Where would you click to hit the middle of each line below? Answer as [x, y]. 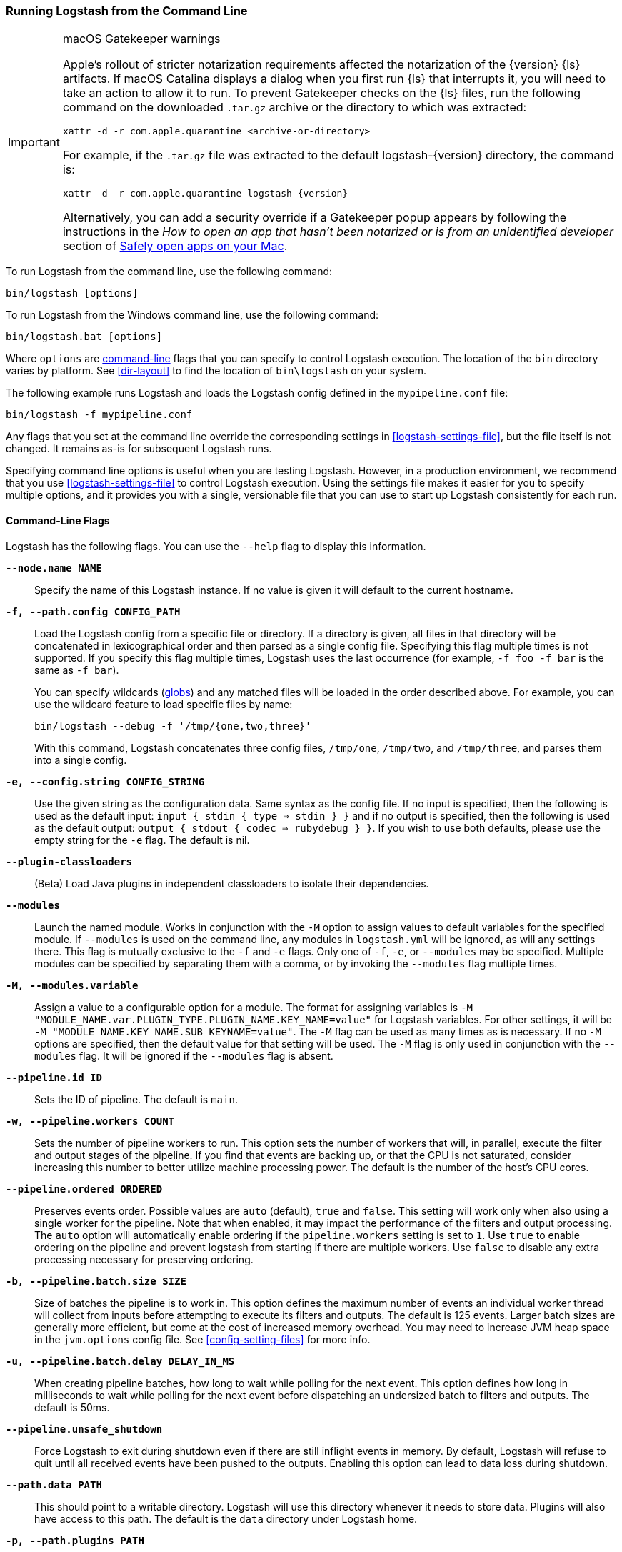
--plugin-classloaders [69, 861]
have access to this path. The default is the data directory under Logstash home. [226, 1518]
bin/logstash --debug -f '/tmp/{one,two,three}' [173, 726]
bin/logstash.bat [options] [84, 337]
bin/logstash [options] [72, 293]
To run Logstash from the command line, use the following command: [169, 272]
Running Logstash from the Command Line [127, 11]
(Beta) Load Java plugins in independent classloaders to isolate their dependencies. [232, 883]
